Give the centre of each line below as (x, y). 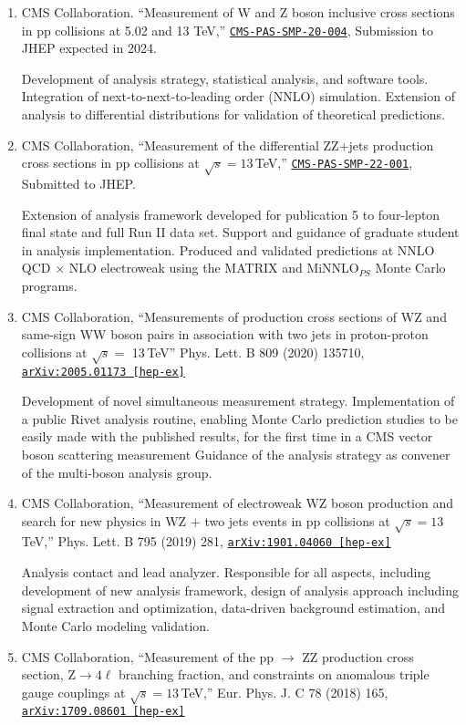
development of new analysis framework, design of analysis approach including (240, 590)
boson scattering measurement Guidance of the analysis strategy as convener (236, 454)
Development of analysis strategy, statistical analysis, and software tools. (225, 78)
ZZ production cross (358, 656)
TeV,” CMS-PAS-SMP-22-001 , (334, 163)
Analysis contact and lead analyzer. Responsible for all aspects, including (226, 572)
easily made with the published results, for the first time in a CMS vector (227, 436)
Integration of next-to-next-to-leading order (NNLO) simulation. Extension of (238, 96)
